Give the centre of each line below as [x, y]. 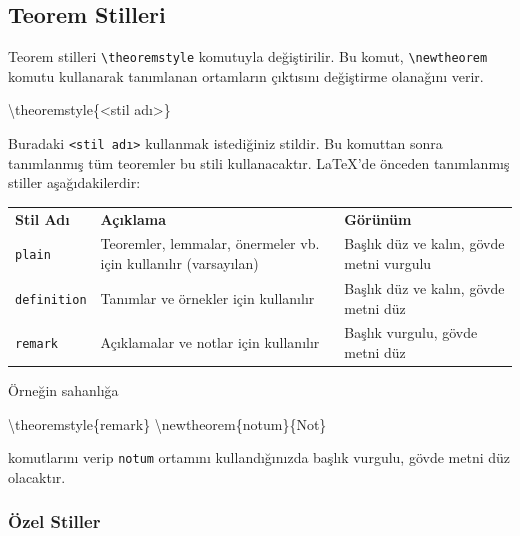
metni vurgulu [388, 263]
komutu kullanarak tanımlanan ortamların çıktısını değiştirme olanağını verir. [246, 75]
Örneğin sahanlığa [63, 390]
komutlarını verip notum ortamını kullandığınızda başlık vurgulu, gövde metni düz [259, 457]
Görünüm [378, 218]
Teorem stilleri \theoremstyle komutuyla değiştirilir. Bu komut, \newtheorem [248, 56]
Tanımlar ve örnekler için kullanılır [207, 297]
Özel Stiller [54, 521]
